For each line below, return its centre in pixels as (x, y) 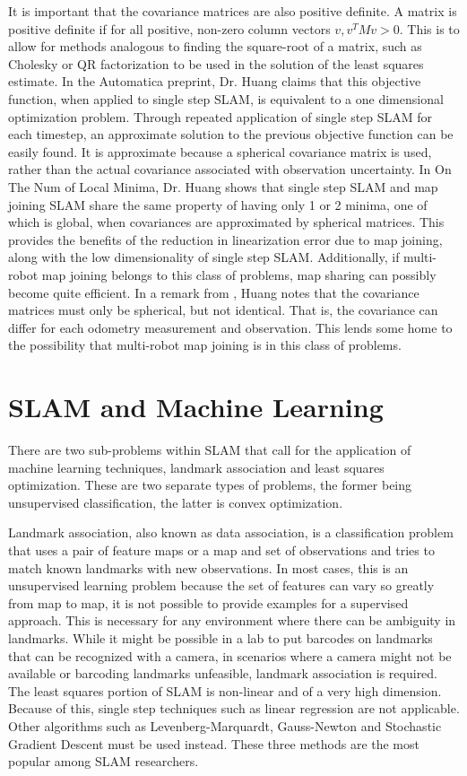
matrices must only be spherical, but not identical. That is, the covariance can (223, 310)
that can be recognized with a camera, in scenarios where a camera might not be (230, 655)
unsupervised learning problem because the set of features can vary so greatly (221, 585)
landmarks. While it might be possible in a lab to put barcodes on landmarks (221, 637)
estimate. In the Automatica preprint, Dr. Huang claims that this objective (215, 81)
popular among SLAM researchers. (104, 761)
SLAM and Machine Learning (196, 407)
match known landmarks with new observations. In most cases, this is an (208, 567)
